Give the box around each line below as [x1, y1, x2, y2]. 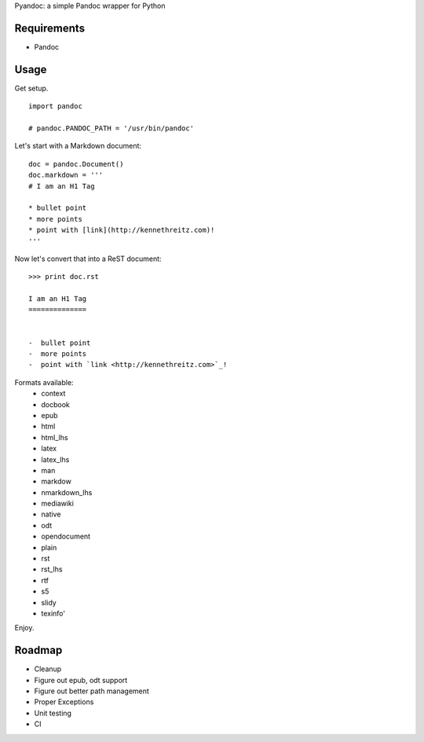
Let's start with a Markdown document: [14, 141, 141, 151]
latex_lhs [41, 454, 70, 464]
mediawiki [41, 499, 75, 509]
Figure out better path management [34, 686, 149, 696]
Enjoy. [14, 623, 35, 633]
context [41, 389, 66, 399]
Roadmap [14, 644, 63, 657]
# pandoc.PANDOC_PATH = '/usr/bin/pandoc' [28, 123, 195, 133]
